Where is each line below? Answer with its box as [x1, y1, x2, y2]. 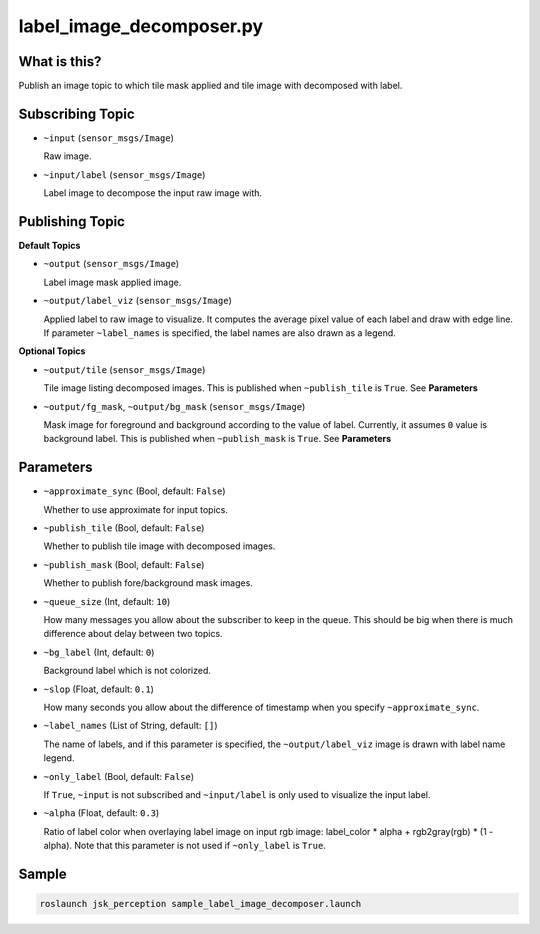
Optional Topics [18, 345, 86, 357]
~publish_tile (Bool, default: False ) [43, 522, 205, 534]
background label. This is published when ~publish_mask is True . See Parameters [43, 433, 392, 445]
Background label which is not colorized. [43, 665, 212, 677]
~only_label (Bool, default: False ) [43, 770, 195, 782]
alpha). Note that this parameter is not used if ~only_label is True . [43, 840, 327, 852]
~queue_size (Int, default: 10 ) [43, 595, 171, 607]
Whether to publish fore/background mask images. [43, 577, 254, 589]
